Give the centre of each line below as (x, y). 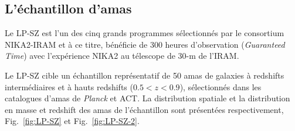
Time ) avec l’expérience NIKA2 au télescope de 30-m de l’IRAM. (122, 56)
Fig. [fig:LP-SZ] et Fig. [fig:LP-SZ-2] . (72, 121)
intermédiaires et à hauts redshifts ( (69, 86)
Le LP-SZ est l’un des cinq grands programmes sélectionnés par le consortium (145, 33)
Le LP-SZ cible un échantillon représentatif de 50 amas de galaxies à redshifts (145, 75)
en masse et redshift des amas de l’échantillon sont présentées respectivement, (144, 109)
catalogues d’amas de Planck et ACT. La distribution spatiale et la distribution (147, 98)
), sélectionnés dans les (221, 86)
